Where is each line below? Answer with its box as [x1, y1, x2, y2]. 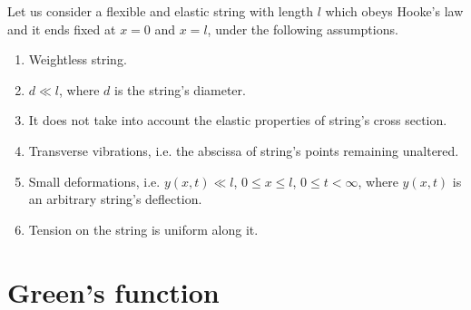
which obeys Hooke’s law [325, 2, 464, 20]
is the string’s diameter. [113, 80, 246, 99]
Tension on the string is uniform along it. [28, 219, 259, 238]
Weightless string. [28, 50, 127, 69]
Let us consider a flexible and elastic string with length [7, 2, 313, 20]
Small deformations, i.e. [28, 171, 161, 190]
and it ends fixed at [7, 19, 116, 38]
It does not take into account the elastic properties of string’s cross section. [28, 111, 447, 130]
